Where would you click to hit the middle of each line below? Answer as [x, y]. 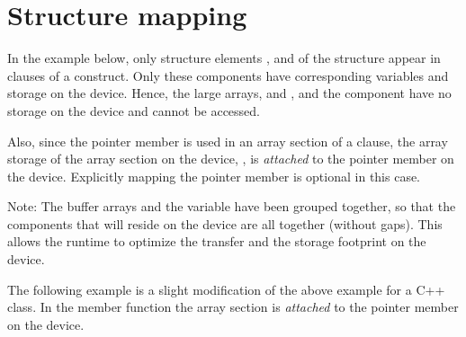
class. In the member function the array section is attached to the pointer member [233, 307]
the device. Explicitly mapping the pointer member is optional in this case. [214, 176]
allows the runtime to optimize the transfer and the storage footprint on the [217, 241]
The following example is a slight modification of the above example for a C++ [226, 289]
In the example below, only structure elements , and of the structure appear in [224, 58]
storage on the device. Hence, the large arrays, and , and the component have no [229, 93]
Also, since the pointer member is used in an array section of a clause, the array [228, 141]
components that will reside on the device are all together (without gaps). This [225, 223]
